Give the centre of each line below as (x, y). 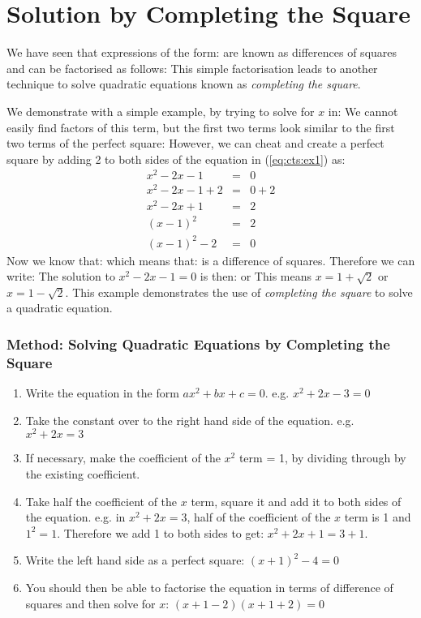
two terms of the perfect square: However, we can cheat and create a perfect (195, 143)
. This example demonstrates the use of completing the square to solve (239, 292)
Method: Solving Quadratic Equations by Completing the (198, 343)
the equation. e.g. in (75, 517)
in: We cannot (363, 111)
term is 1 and (378, 517)
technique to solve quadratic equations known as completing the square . (184, 84)
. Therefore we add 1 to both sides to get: (161, 532)
